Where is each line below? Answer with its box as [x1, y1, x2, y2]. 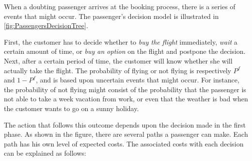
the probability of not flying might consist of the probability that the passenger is [4, 84, 246, 94]
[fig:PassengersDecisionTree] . [4, 20, 88, 31]
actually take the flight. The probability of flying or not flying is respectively [4, 65, 231, 75]
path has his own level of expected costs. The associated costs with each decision [4, 138, 244, 148]
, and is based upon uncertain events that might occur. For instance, [35, 75, 239, 85]
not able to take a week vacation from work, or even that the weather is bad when [4, 94, 248, 104]
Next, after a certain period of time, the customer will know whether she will [4, 55, 233, 65]
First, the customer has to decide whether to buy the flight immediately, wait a [4, 36, 237, 47]
